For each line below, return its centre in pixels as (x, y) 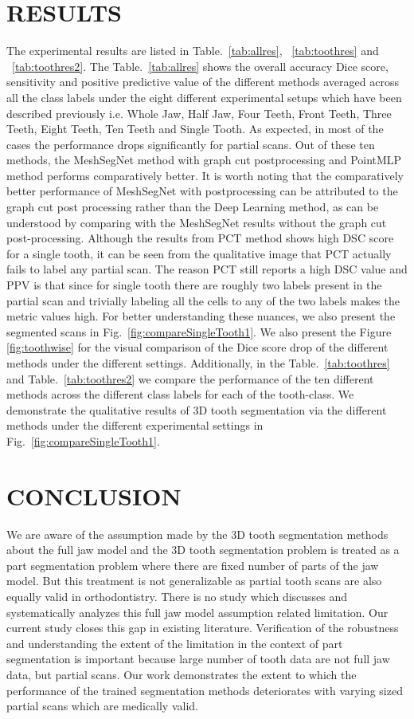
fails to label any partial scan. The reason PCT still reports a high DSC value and (207, 269)
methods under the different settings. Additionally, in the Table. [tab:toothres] (198, 363)
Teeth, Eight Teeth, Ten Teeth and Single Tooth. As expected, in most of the (195, 129)
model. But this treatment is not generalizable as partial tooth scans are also (194, 581)
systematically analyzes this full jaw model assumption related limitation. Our (197, 612)
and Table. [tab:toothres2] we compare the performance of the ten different (190, 378)
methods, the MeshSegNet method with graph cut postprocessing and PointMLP (204, 160)
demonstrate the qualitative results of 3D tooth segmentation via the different (197, 409)
